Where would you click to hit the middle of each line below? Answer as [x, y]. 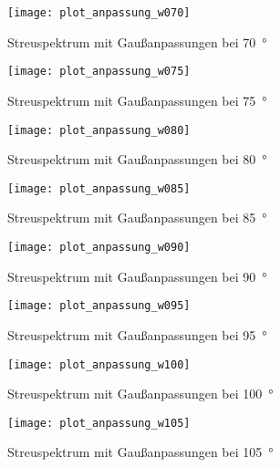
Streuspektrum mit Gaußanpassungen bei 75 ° [137, 100]
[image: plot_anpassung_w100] [99, 364]
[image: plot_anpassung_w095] [99, 306]
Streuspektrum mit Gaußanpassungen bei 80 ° [137, 159]
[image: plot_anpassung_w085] [99, 188]
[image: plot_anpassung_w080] [99, 130]
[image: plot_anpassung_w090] [99, 247]
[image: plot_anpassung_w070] [99, 13]
